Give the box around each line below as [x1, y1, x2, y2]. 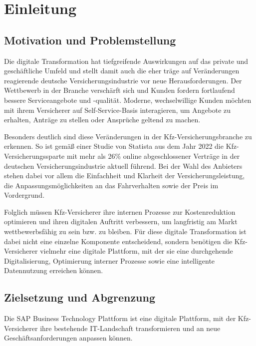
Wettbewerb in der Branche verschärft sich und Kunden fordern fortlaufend [4, 85, 235, 95]
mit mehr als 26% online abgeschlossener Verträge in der [66, 150, 240, 161]
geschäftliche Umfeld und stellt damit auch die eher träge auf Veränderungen [4, 65, 240, 76]
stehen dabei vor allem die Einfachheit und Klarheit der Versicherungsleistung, [4, 170, 245, 181]
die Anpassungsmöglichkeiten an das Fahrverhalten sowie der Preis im [4, 180, 219, 190]
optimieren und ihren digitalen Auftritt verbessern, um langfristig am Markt [4, 216, 238, 227]
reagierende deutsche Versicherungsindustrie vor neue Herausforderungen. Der [4, 75, 242, 85]
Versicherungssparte [4, 150, 65, 161]
